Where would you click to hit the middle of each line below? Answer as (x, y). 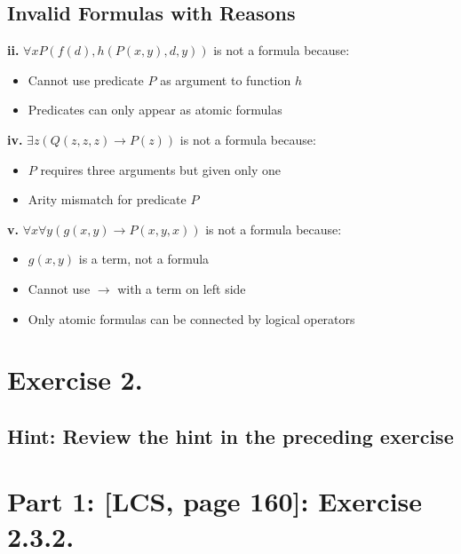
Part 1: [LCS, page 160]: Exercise (215, 501)
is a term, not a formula (144, 259)
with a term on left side (182, 288)
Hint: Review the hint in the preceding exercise (230, 435)
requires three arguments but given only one (161, 169)
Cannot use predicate (86, 79)
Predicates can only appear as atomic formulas (155, 110)
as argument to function (226, 79)
